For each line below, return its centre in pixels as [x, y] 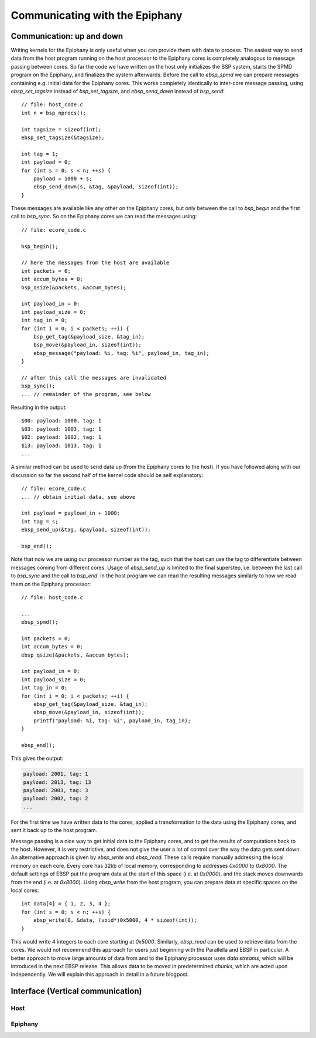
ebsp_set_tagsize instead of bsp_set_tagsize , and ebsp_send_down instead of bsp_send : [118, 92]
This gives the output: [37, 758]
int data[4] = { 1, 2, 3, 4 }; [66, 904]
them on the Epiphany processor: [51, 584]
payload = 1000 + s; [63, 178]
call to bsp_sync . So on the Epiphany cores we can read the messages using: [104, 217]
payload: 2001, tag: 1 [56, 774]
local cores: [25, 890]
